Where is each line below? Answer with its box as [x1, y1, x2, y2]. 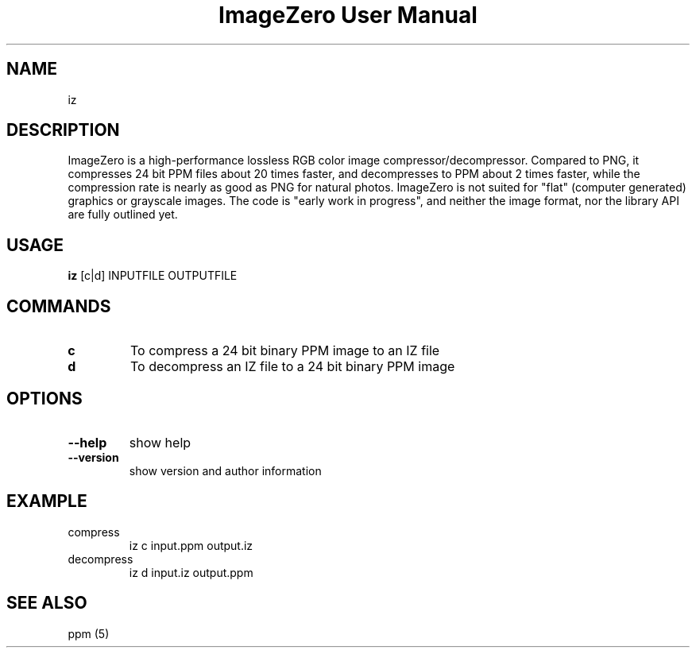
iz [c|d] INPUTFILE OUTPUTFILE [68, 269, 238, 283]
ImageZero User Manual [218, 2, 478, 29]
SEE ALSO [6, 593, 87, 613]
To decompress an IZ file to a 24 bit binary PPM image [130, 358, 455, 375]
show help [129, 434, 191, 451]
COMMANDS [6, 296, 111, 316]
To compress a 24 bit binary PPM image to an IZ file [130, 342, 440, 359]
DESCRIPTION [6, 120, 120, 141]
